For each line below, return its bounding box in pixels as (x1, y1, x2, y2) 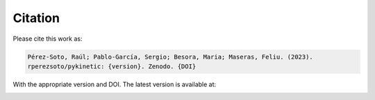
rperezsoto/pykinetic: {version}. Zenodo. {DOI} (27, 62, 197, 70)
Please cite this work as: (12, 34, 83, 43)
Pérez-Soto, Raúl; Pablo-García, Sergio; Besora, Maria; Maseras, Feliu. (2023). (27, 52, 314, 61)
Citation (12, 10, 60, 26)
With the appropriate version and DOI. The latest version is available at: (12, 80, 217, 88)
